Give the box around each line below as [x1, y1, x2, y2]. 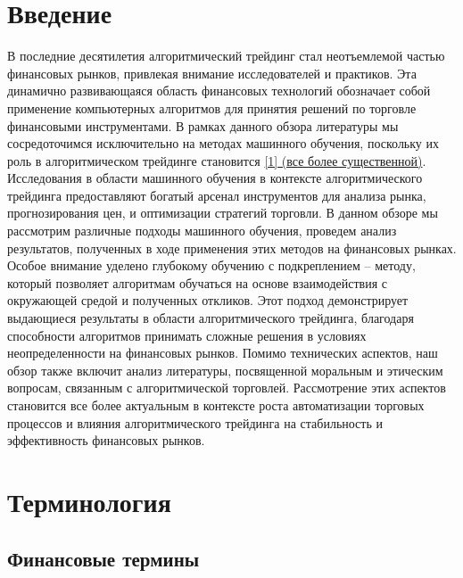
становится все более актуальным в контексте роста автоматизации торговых [7, 396, 425, 414]
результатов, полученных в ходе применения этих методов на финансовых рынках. [7, 238, 457, 257]
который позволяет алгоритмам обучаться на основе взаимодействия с [7, 273, 388, 292]
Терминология [7, 483, 171, 519]
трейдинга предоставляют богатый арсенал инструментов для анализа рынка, [7, 186, 426, 204]
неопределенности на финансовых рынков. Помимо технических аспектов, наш [7, 343, 438, 362]
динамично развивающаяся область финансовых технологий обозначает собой [7, 81, 431, 100]
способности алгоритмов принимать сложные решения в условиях [7, 326, 367, 344]
